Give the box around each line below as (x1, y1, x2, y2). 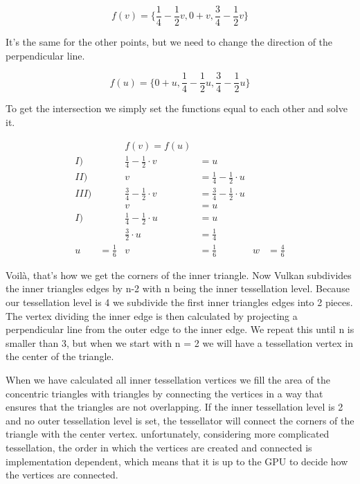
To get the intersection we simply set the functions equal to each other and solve (6, 101, 348, 116)
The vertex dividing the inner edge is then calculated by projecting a (6, 308, 298, 323)
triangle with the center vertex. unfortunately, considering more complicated (6, 427, 330, 441)
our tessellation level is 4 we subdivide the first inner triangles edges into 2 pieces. (6, 295, 353, 309)
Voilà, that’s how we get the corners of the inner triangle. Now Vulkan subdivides (6, 267, 352, 282)
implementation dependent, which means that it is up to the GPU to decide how (6, 454, 348, 468)
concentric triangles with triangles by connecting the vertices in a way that (6, 386, 323, 400)
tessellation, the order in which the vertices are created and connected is (6, 440, 312, 454)
